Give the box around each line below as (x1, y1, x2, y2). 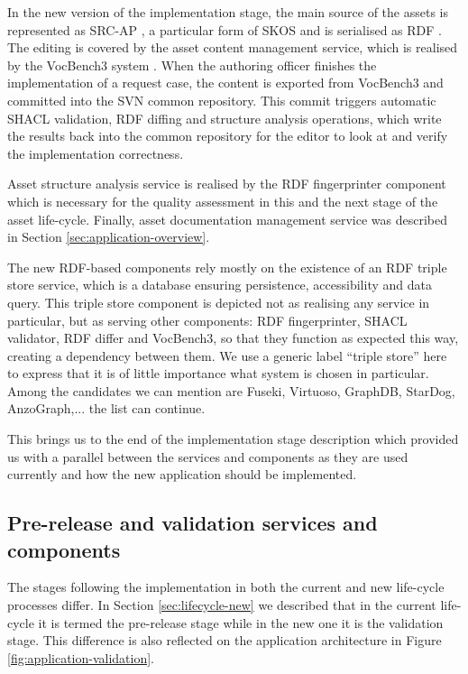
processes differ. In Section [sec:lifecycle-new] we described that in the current (7, 596, 436, 614)
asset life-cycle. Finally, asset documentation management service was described (7, 209, 448, 228)
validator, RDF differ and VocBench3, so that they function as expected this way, (7, 328, 459, 347)
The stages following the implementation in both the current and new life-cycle (7, 577, 445, 596)
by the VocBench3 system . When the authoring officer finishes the (7, 55, 377, 74)
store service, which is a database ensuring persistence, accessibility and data (7, 275, 432, 294)
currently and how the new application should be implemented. (7, 465, 357, 484)
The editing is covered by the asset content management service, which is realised (7, 38, 458, 57)
